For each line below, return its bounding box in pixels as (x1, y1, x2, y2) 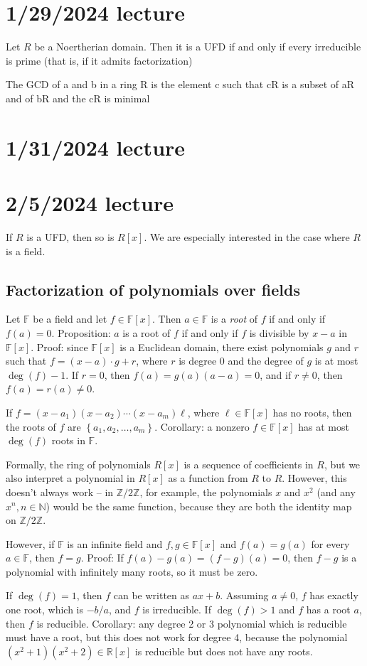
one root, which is (6, 602, 84, 617)
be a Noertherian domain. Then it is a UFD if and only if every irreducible (34, 39, 361, 54)
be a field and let (33, 311, 107, 326)
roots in (51, 433, 85, 448)
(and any (317, 484, 356, 499)
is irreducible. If (142, 602, 211, 617)
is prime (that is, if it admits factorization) (6, 53, 193, 68)
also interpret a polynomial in (6, 471, 135, 485)
